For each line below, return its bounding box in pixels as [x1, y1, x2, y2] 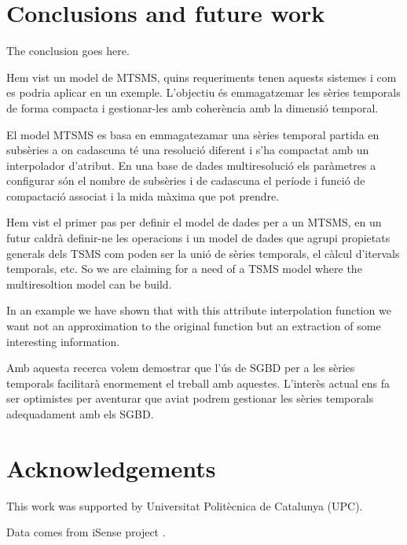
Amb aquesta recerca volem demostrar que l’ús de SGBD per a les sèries [6, 359, 355, 376]
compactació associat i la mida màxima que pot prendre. [6, 187, 280, 204]
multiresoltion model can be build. [6, 275, 172, 292]
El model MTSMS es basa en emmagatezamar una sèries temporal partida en [6, 126, 379, 142]
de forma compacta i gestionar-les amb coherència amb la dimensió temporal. [6, 99, 379, 116]
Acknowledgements [6, 451, 216, 484]
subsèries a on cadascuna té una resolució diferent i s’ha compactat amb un [6, 142, 369, 158]
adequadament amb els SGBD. [6, 406, 154, 422]
